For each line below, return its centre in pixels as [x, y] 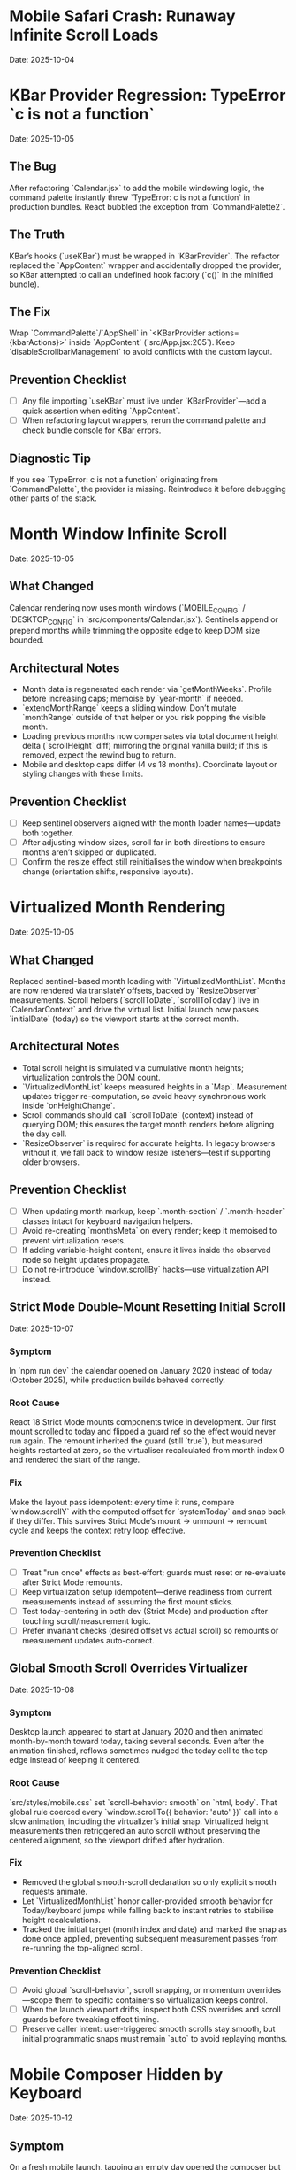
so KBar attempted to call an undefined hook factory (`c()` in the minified [141, 274]
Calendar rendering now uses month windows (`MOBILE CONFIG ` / [127, 608]
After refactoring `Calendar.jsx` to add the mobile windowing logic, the [137, 188]
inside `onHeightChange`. [68, 1105]
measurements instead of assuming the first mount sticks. [128, 1601]
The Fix [30, 312]
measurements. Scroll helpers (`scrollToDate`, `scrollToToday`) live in [134, 1000]
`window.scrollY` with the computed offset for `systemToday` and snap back [148, 1512]
